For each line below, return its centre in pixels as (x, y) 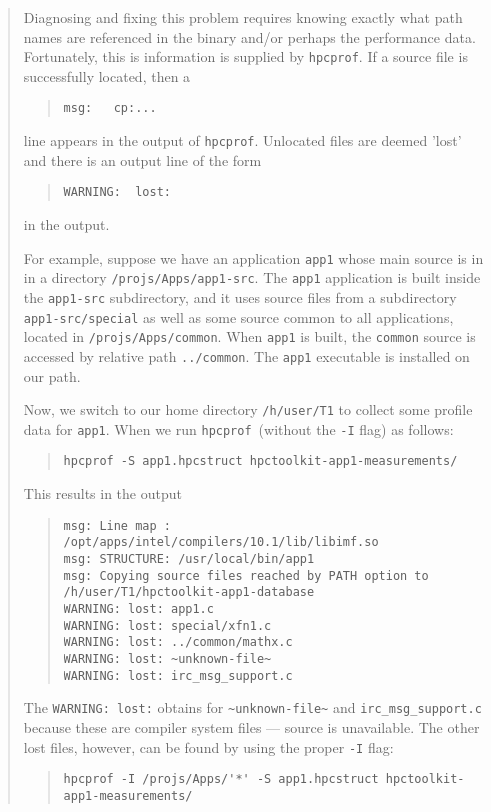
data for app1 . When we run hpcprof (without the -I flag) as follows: (238, 428)
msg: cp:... (110, 108)
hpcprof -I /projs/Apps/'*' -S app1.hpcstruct (221, 779)
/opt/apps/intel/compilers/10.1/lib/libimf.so (221, 542)
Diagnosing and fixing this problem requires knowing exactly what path (243, 17)
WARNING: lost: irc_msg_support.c (178, 675)
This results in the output (102, 493)
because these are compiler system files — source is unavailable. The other (251, 726)
